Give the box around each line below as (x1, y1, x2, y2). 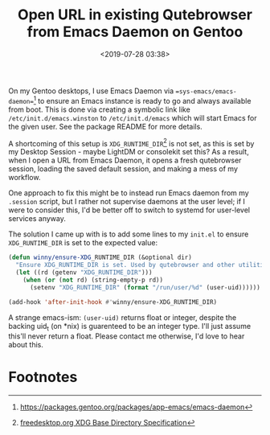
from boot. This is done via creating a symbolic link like (8, 105, 190, 114)
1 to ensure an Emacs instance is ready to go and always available (33, 94, 252, 105)
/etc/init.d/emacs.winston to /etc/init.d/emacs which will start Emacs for (8, 113, 257, 122)
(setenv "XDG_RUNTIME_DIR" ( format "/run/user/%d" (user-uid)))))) (29, 283, 261, 291)
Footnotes (8, 368, 78, 387)
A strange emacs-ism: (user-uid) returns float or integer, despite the (8, 312, 237, 322)
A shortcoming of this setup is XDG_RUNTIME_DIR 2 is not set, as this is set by (8, 137, 255, 148)
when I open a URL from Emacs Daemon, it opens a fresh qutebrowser (8, 155, 242, 166)
